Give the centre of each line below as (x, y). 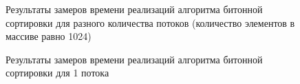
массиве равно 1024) (49, 36)
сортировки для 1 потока (57, 73)
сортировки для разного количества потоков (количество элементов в (150, 22)
